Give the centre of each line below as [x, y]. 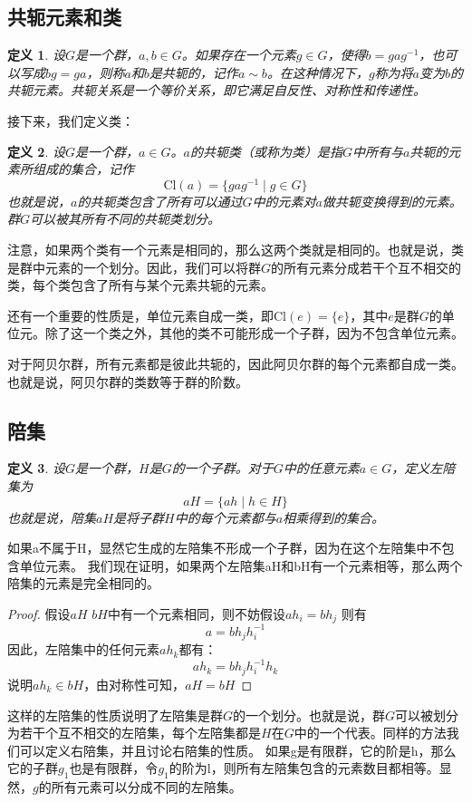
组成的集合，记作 [83, 169]
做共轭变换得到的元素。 [392, 201]
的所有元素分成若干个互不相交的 [366, 267]
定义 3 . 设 [36, 468]
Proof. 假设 [39, 613]
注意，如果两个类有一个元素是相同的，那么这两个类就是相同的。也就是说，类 [236, 250]
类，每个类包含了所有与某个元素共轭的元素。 [140, 285]
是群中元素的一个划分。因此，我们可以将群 [134, 267]
